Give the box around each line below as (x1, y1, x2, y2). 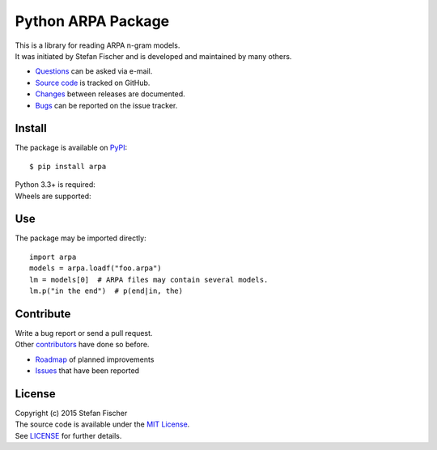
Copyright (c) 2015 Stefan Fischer (15, 409, 128, 418)
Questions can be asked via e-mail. (35, 66, 153, 76)
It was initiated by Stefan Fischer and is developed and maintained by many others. (15, 51, 292, 61)
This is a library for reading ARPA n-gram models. (15, 40, 180, 50)
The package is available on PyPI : (15, 142, 128, 153)
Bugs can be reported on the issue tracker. (35, 100, 178, 110)
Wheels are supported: (15, 191, 92, 201)
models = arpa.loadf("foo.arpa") (29, 264, 162, 273)
